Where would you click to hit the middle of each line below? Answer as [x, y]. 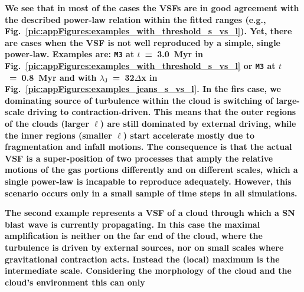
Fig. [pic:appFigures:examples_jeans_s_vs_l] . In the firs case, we [143, 89]
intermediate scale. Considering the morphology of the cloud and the [148, 270]
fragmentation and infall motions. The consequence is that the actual [148, 147]
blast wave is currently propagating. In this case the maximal [133, 224]
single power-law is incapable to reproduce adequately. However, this [148, 181]
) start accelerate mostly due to [189, 135]
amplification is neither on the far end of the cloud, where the [134, 236]
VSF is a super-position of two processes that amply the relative [139, 158]
